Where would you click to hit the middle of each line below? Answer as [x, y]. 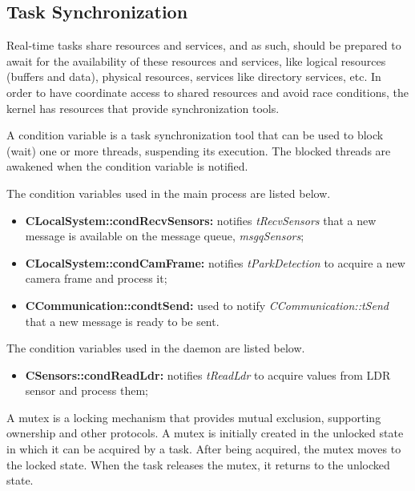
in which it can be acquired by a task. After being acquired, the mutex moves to [204, 449]
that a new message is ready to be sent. [122, 321]
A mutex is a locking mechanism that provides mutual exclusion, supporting [194, 417]
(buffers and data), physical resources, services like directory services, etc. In [194, 76]
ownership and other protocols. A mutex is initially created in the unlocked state [205, 433]
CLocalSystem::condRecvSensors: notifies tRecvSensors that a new [201, 220]
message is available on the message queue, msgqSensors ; [165, 236]
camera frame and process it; [96, 278]
